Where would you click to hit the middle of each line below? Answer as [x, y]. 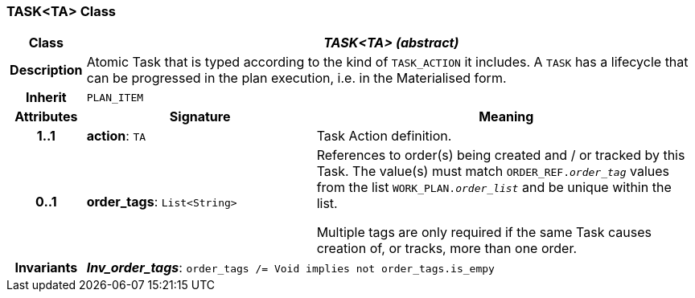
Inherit [46, 98]
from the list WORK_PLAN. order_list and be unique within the [494, 188]
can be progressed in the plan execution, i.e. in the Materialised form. [296, 78]
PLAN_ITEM [115, 97]
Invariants [46, 268]
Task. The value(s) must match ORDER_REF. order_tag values [493, 171]
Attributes [46, 117]
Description [46, 70]
